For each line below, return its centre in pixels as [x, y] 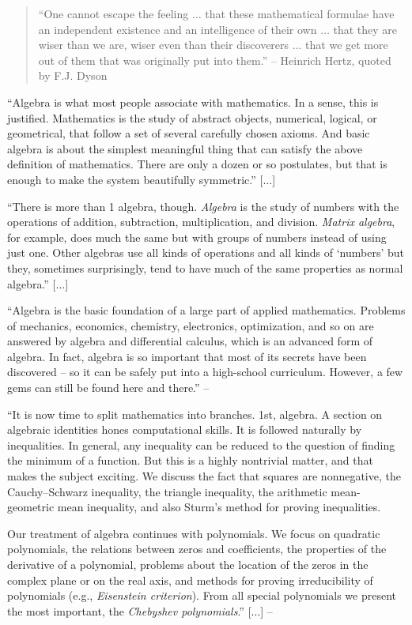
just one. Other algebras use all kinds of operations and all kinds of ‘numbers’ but [206, 252]
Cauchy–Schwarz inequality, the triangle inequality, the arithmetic [167, 491]
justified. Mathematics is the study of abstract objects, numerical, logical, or [192, 117]
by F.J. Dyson [73, 75]
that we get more [347, 45]
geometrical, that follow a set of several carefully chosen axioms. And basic [189, 133]
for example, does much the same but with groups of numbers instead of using [197, 237]
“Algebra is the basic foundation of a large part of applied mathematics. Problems [206, 310]
